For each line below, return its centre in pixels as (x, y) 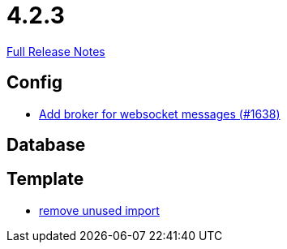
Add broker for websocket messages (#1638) (160, 114)
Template (45, 179)
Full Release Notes (56, 51)
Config (34, 83)
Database (46, 145)
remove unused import (99, 210)
